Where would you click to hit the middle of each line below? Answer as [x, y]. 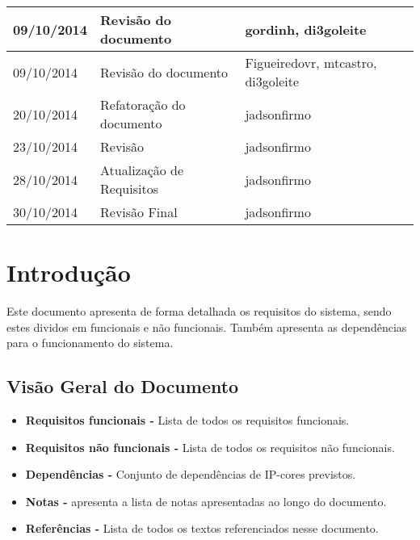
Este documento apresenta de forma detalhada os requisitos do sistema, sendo [199, 311]
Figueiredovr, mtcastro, [311, 63]
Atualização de [142, 170]
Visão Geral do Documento [123, 386]
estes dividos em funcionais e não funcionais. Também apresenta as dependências [207, 327]
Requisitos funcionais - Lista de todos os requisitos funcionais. [187, 420]
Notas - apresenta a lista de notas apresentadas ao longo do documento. [206, 501]
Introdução [69, 272]
